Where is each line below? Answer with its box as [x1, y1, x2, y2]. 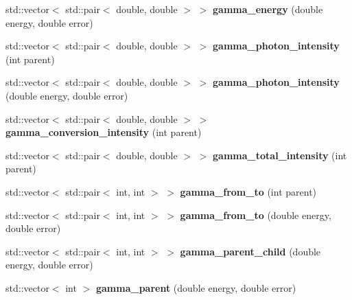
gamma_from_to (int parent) [180, 184, 317, 198]
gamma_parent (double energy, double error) [95, 280, 296, 295]
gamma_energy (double [213, 2, 323, 16]
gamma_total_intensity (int [213, 148, 347, 162]
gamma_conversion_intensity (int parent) [5, 125, 202, 139]
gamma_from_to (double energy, [180, 207, 331, 222]
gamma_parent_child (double [180, 244, 321, 258]
